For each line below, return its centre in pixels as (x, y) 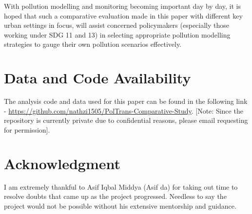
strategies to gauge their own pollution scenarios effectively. (93, 44)
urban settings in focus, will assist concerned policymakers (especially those (117, 25)
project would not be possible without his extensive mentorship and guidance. (120, 205)
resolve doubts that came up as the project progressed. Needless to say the (115, 196)
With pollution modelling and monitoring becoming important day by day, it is (122, 6)
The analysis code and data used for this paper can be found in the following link (126, 101)
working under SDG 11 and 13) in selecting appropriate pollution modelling (117, 34)
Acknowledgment (62, 163)
